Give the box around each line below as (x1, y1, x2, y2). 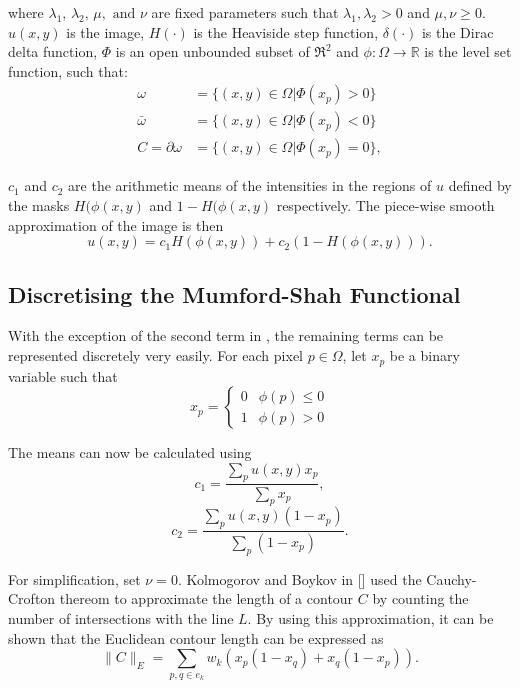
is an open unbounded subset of (115, 41, 310, 62)
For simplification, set (8, 568, 141, 589)
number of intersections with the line (8, 607, 234, 628)
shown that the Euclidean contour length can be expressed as (8, 627, 384, 648)
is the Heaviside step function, (193, 21, 379, 42)
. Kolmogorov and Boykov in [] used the (177, 568, 422, 589)
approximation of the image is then (8, 214, 224, 235)
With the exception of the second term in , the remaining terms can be (8, 325, 444, 346)
